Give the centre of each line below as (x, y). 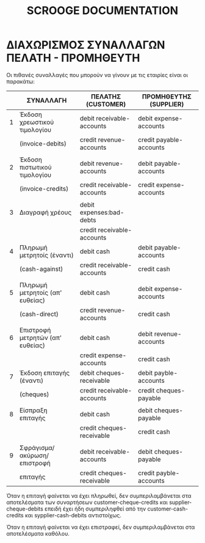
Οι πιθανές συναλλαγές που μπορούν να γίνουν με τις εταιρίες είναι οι (97, 75)
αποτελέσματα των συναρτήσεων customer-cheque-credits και (87, 502)
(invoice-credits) (44, 188)
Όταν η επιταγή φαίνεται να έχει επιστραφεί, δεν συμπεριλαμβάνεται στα (101, 527)
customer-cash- (167, 509)
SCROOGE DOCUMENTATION (103, 11)
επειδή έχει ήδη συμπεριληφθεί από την (95, 509)
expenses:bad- (102, 212)
